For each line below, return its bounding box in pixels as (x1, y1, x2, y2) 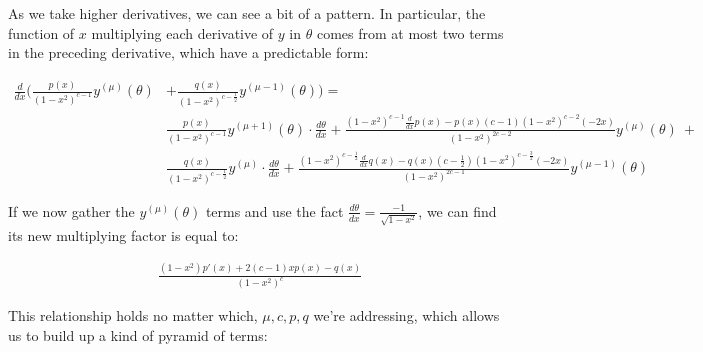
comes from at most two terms (316, 22, 504, 43)
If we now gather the (8, 200, 135, 221)
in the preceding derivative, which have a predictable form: (8, 42, 369, 63)
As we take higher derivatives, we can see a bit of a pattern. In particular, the (8, 3, 486, 23)
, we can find (418, 200, 497, 221)
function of (8, 22, 75, 43)
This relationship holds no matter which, (8, 305, 258, 326)
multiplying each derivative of (91, 22, 274, 43)
